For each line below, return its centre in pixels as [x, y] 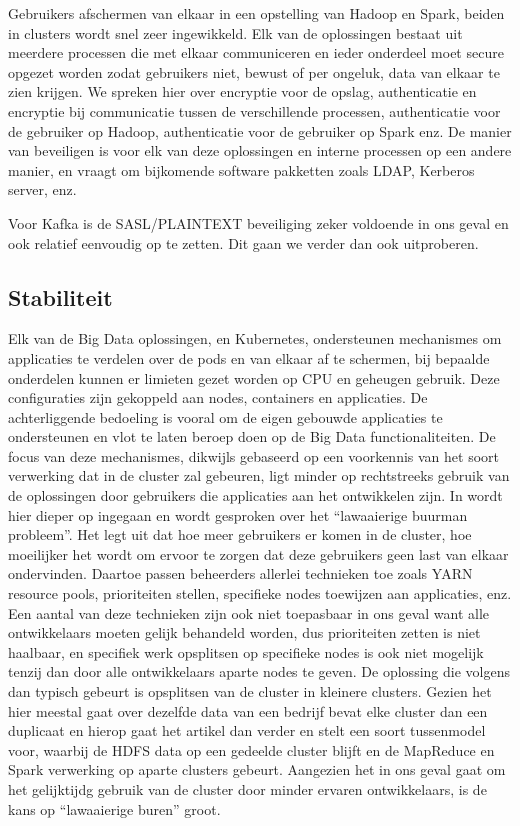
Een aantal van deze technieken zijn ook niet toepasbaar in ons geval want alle [249, 612]
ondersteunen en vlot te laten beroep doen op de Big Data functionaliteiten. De [252, 436]
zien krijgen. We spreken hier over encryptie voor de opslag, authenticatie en [242, 91]
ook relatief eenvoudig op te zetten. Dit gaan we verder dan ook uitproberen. [243, 242]
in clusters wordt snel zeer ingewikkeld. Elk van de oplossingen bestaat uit [235, 32]
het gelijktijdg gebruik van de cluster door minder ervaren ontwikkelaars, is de [247, 788]
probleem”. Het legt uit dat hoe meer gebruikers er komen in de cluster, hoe [240, 534]
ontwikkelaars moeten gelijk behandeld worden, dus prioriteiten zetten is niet [244, 632]
